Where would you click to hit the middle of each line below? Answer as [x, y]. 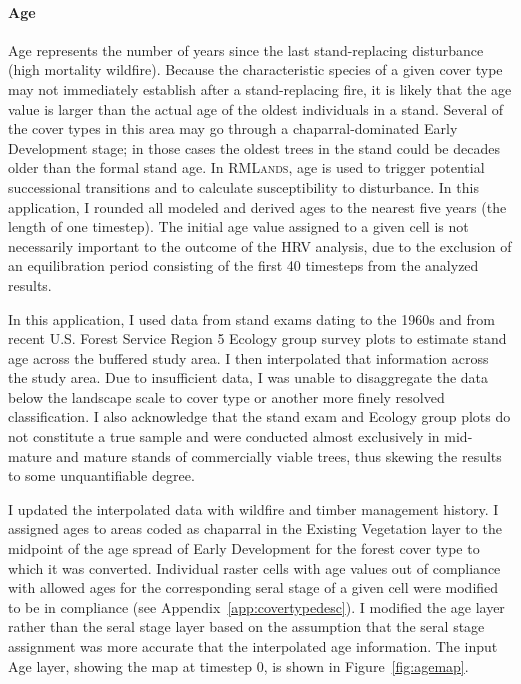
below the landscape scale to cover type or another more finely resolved [226, 396]
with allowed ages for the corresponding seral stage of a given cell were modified [253, 587]
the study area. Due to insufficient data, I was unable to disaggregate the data [248, 377]
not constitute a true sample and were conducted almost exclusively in [224, 436]
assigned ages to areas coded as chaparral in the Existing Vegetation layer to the [255, 528]
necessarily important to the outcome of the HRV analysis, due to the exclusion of [260, 245]
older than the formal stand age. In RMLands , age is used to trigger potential [246, 167]
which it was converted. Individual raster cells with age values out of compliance [254, 567]
